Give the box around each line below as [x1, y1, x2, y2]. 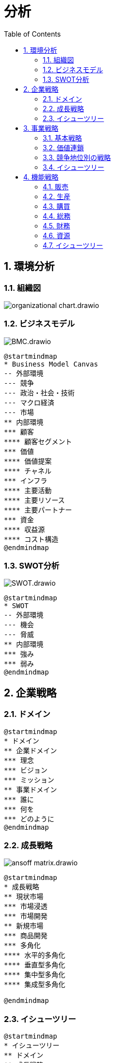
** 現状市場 [4, 893, 44, 901]
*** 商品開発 [4, 932, 48, 940]
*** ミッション [4, 776, 54, 784]
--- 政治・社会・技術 [4, 388, 75, 397]
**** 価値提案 [4, 457, 52, 465]
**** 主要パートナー [4, 506, 72, 514]
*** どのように [4, 815, 54, 823]
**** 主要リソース [4, 496, 65, 504]
